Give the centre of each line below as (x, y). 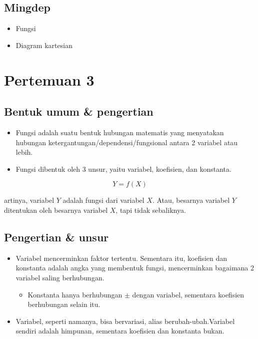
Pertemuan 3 (49, 79)
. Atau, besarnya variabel (191, 200)
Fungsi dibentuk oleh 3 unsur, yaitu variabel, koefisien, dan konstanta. (123, 168)
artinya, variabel (29, 200)
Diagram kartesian (44, 45)
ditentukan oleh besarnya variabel (56, 210)
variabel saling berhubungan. (60, 277)
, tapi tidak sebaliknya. (151, 210)
